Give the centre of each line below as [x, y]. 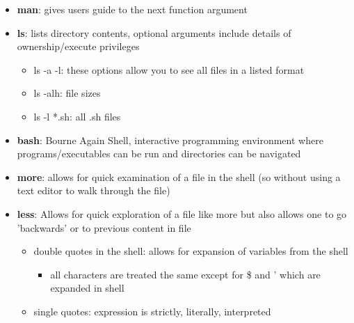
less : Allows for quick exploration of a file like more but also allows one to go [182, 213]
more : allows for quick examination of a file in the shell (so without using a [179, 176]
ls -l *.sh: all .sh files [77, 116]
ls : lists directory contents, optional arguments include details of [154, 32]
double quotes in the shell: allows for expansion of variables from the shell [191, 251]
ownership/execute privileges [78, 46]
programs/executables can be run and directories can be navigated [159, 153]
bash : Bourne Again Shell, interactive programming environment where [170, 140]
